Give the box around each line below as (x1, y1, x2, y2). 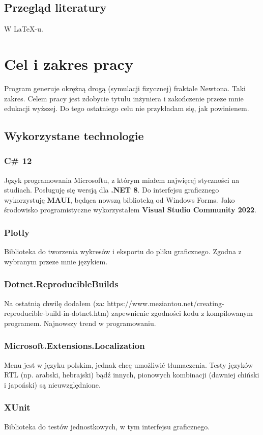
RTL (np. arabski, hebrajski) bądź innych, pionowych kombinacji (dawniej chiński (4, 369, 259, 380)
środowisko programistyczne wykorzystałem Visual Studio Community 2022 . (4, 204, 256, 215)
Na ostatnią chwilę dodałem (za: (4, 297, 105, 308)
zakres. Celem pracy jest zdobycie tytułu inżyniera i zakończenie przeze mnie (4, 93, 244, 103)
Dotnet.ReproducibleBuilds (4, 278, 119, 290)
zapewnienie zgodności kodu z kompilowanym (111, 308, 253, 318)
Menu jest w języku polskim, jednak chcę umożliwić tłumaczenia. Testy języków (4, 359, 253, 370)
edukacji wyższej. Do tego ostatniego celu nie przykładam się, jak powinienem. (4, 103, 249, 114)
